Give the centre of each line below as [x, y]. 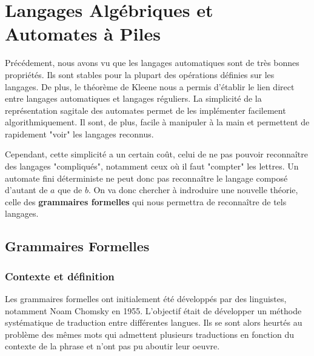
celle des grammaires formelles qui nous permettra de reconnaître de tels [146, 201]
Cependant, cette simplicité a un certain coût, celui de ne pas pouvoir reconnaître [157, 154]
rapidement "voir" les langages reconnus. [79, 133]
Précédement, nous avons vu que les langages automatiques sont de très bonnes [152, 63]
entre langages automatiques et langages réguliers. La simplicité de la [133, 98]
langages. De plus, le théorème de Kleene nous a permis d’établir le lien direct [150, 86]
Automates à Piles [83, 34]
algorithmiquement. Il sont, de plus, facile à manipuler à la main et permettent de [157, 122]
